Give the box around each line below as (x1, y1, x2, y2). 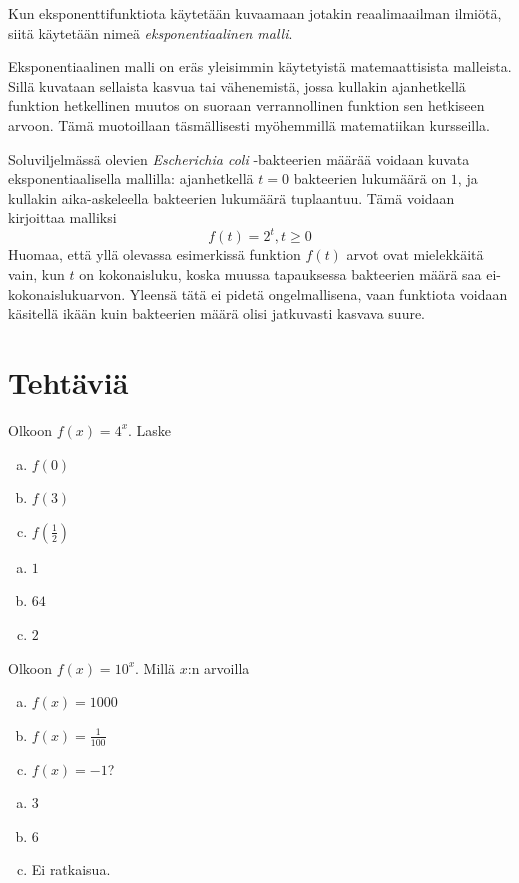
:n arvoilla (187, 657, 250, 678)
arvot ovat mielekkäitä (346, 244, 484, 265)
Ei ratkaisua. (31, 859, 111, 880)
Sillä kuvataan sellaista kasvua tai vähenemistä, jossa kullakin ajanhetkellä (8, 75, 466, 96)
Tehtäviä (8, 362, 129, 402)
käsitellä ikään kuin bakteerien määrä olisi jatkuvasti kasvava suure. (8, 303, 426, 324)
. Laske (128, 419, 172, 440)
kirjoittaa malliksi (8, 207, 117, 228)
